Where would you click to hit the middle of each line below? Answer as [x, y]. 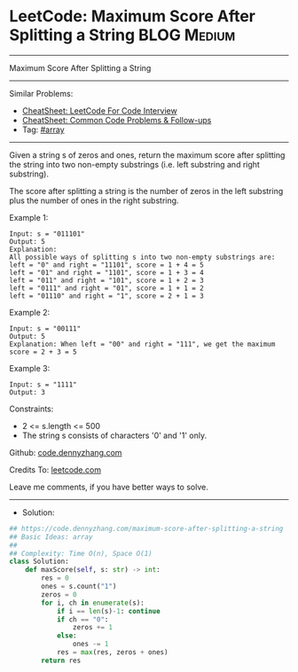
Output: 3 [27, 392]
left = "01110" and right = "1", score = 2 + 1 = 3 [106, 296]
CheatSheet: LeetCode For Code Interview [99, 110]
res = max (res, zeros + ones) [112, 652]
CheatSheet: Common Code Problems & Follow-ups [117, 120]
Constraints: [31, 409]
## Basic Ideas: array [51, 537]
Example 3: [30, 368]
